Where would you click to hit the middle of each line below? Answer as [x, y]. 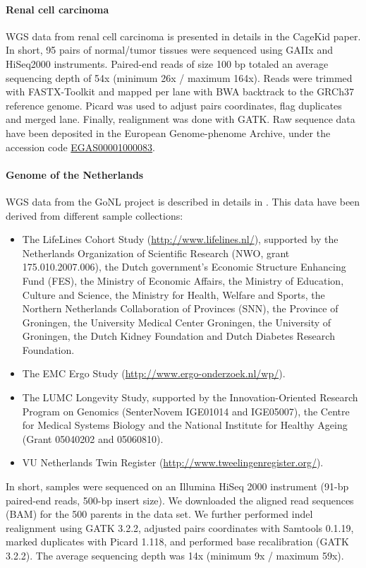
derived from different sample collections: [94, 215]
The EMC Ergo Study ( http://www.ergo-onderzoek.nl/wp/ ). [154, 373]
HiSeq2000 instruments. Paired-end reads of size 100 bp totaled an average [167, 63]
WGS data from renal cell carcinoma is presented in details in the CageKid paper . [183, 36]
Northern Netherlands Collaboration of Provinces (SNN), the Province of [180, 308]
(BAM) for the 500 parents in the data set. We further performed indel [159, 514]
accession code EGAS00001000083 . [81, 147]
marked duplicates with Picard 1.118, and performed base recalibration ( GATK [177, 542]
